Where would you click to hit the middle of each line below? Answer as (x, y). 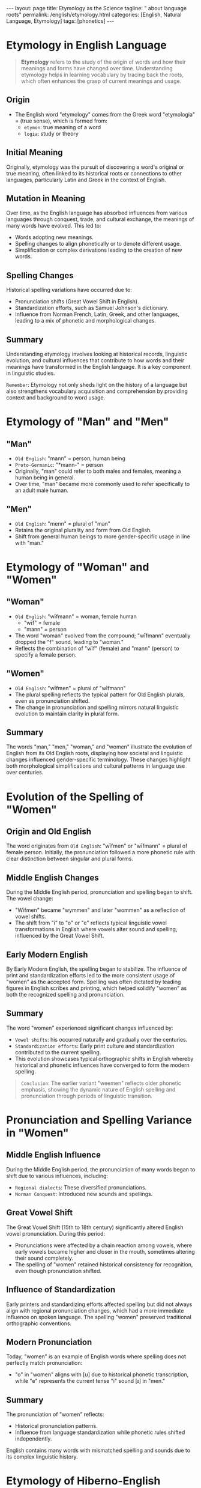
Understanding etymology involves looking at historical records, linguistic (97, 354)
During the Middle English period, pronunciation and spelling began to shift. (100, 892)
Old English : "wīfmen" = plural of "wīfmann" (70, 688)
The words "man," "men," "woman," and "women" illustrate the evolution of (99, 747)
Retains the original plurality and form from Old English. (83, 530)
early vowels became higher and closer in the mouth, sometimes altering (105, 1251)
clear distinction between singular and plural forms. (70, 859)
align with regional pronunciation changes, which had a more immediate (95, 1310)
